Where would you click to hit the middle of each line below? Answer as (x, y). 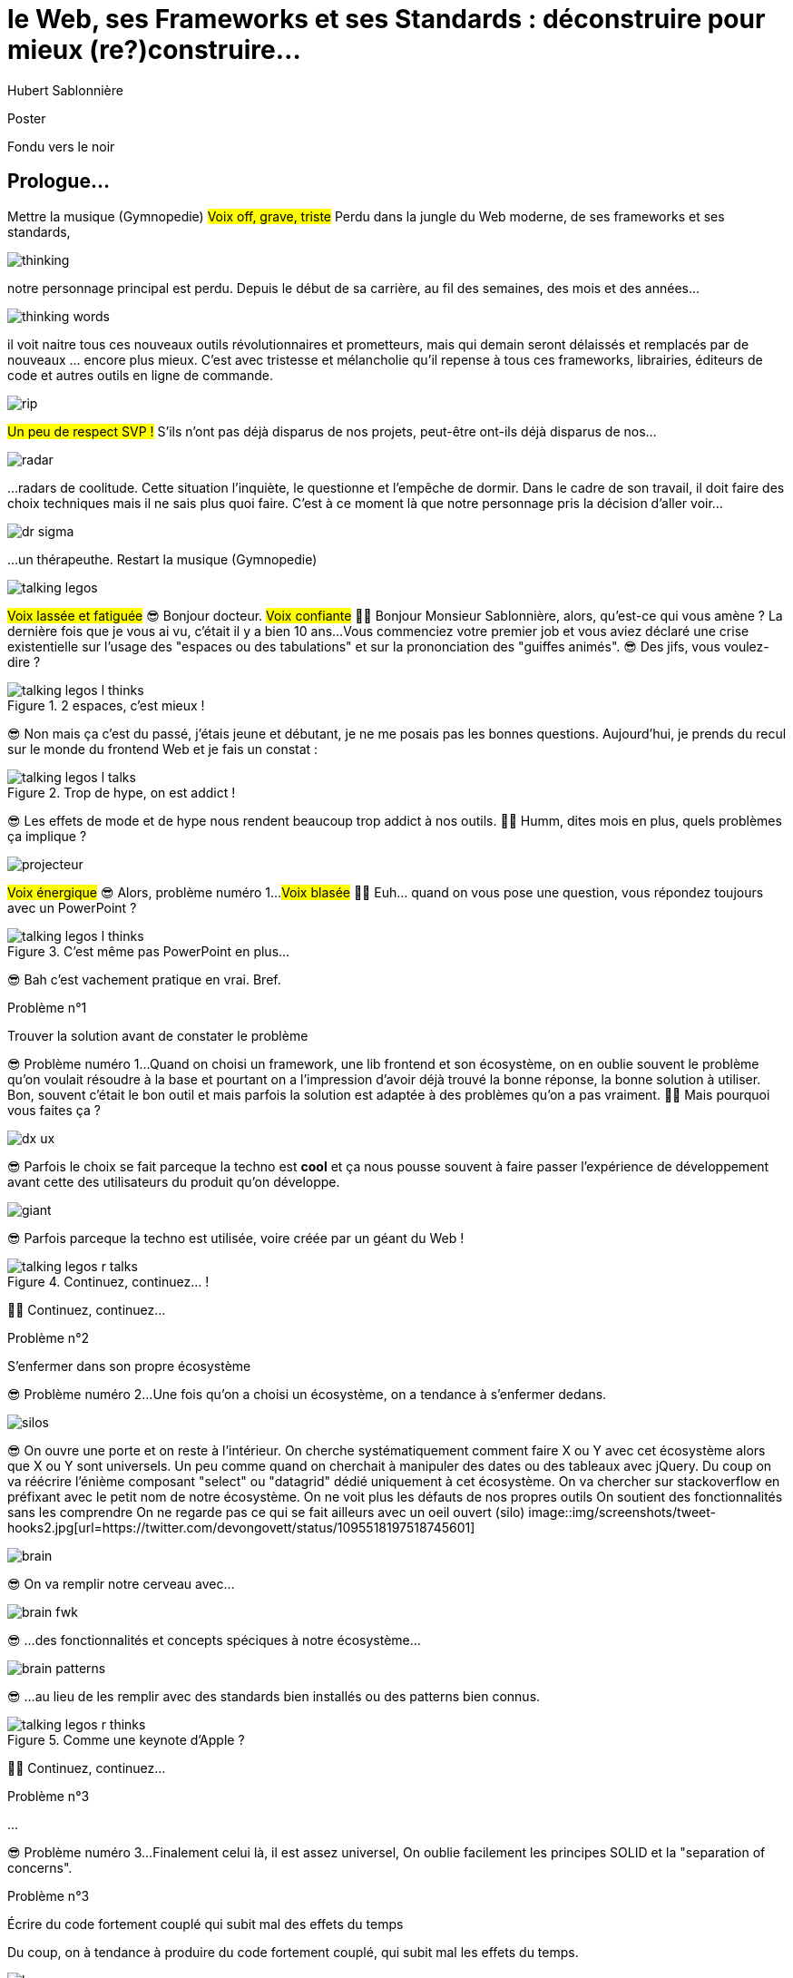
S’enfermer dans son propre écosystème (129, 1366)
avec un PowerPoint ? (72, 907)
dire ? (24, 661)
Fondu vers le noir (61, 146)
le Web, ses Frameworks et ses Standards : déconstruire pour (387, 19)
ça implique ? (47, 836)
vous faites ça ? (54, 1110)
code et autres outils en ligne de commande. (140, 375)
